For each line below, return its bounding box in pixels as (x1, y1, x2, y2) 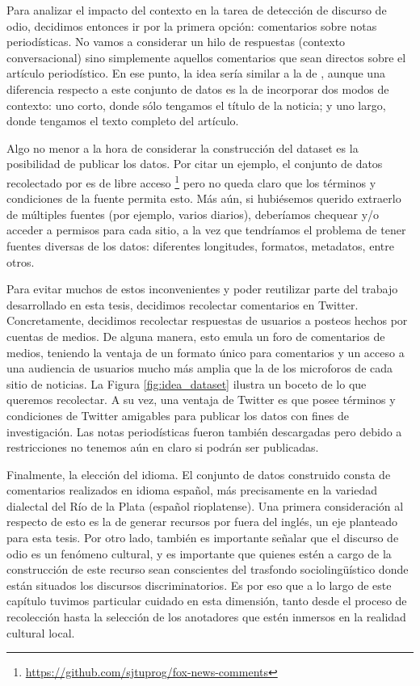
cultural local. (6, 624, 75, 641)
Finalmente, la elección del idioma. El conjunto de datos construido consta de (6, 465, 391, 482)
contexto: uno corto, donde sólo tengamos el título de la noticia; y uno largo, (6, 96, 386, 113)
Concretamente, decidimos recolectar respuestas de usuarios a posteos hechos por (6, 312, 408, 329)
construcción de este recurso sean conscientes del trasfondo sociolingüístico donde (6, 561, 409, 578)
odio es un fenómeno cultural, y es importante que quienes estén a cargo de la (6, 545, 392, 562)
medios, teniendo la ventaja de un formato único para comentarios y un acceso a (6, 343, 405, 360)
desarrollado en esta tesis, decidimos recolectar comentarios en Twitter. (6, 296, 359, 313)
